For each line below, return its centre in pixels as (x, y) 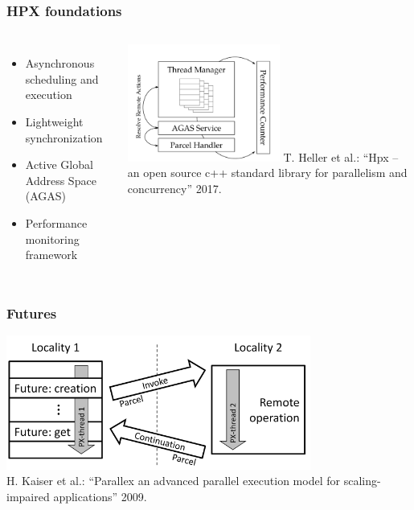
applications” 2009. (100, 496)
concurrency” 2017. (174, 188)
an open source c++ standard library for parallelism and (267, 173)
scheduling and (62, 78)
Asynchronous (60, 63)
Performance (56, 222)
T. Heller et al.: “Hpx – (341, 156)
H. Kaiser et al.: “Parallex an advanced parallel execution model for (173, 481)
